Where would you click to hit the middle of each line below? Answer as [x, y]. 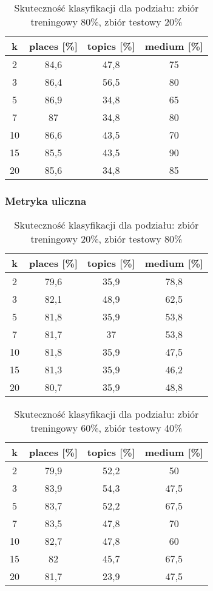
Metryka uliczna [46, 200]
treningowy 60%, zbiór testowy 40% [106, 428]
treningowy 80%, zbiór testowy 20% [106, 22]
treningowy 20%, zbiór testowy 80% [106, 239]
